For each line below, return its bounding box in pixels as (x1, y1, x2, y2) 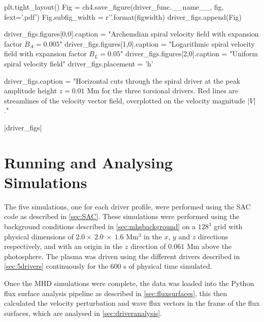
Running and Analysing (4, 152, 173, 172)
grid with (214, 221, 243, 232)
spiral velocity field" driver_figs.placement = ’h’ (4, 58, 153, 68)
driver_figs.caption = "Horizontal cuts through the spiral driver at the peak (4, 75, 241, 86)
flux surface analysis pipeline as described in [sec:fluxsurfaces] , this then (4, 288, 227, 298)
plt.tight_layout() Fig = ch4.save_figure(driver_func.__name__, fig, (4, 2, 224, 12)
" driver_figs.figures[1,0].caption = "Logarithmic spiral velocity (59, 38, 255, 49)
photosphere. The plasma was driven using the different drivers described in (4, 251, 240, 261)
